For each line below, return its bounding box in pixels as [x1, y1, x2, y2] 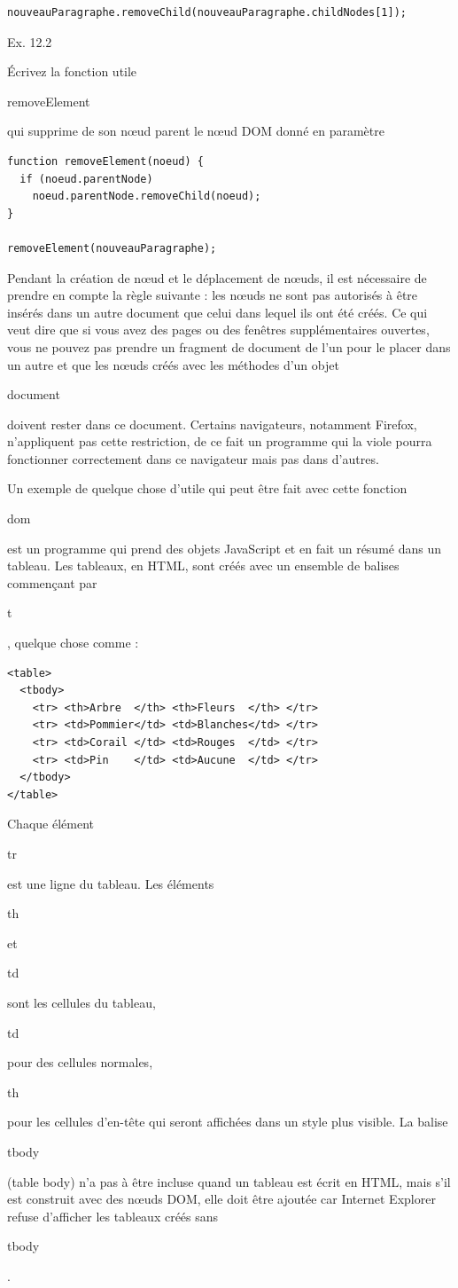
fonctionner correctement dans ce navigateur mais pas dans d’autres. [7, 449, 379, 467]
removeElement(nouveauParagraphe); [7, 241, 217, 255]
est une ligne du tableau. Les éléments [7, 874, 214, 892]
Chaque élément [7, 814, 94, 833]
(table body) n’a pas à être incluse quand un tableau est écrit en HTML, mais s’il [7, 1172, 451, 1190]
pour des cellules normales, [7, 1053, 153, 1072]
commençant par [7, 573, 97, 592]
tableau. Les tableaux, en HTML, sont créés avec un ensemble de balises [7, 556, 400, 575]
